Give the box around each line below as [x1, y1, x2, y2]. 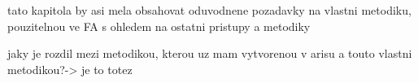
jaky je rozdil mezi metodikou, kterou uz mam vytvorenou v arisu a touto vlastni [7, 45, 412, 62]
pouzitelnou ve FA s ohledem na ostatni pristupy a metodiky [7, 17, 311, 34]
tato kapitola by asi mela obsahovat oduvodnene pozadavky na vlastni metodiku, [7, 2, 411, 19]
